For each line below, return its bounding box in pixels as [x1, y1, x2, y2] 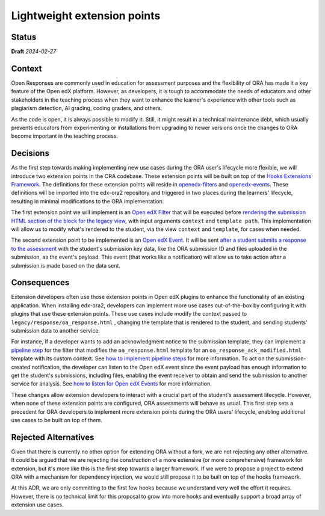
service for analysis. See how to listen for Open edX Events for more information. [11, 380, 212, 387]
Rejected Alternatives [11, 432, 94, 442]
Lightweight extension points [11, 9, 161, 22]
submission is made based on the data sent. [11, 262, 120, 269]
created [11, 363, 31, 370]
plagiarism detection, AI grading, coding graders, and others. [11, 105, 162, 112]
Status [11, 32, 37, 42]
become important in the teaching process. [11, 132, 119, 140]
